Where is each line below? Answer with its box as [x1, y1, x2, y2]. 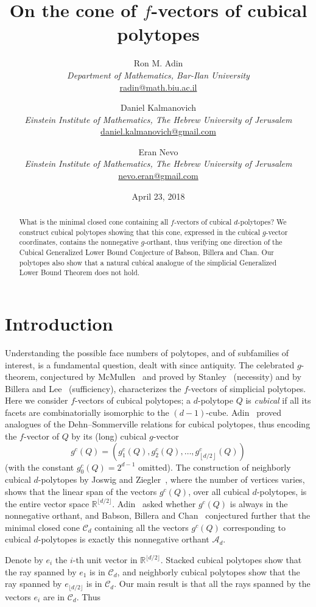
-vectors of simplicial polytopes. [188, 382, 306, 395]
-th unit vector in [72, 553, 138, 566]
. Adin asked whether [112, 497, 196, 510]
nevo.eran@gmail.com [118, 169, 198, 182]
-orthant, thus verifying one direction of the [144, 237, 283, 247]
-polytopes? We [237, 217, 287, 227]
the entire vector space [5, 497, 90, 510]
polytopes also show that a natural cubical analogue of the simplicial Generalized [19, 257, 277, 267]
